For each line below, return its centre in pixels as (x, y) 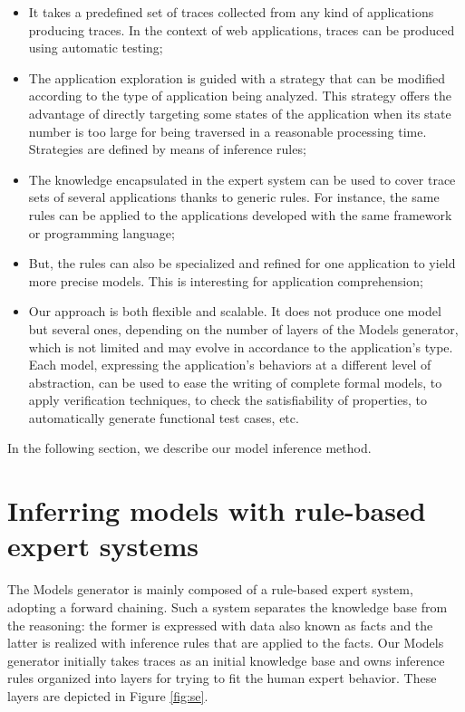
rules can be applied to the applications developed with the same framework (240, 214)
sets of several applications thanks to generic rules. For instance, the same (234, 197)
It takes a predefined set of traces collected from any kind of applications (231, 12)
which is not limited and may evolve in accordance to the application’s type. (241, 346)
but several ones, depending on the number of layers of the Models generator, (243, 328)
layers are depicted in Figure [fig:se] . (108, 695)
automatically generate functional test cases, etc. (164, 417)
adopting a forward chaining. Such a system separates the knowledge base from (228, 606)
